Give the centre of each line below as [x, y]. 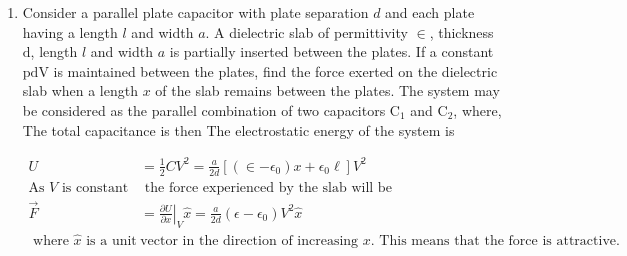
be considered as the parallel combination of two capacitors [204, 109]
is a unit [111, 240]
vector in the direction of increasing [249, 240]
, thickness [461, 31]
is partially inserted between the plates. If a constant [331, 51]
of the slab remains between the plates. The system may [327, 90]
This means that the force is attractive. [499, 240]
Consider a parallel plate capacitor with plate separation [195, 12]
